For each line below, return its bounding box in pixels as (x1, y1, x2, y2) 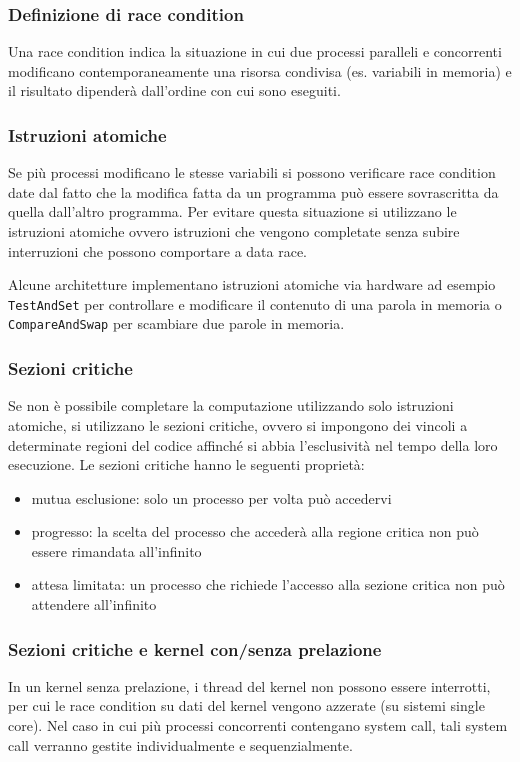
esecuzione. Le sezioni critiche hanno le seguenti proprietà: (8, 454, 365, 475)
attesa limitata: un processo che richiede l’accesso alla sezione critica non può (31, 574, 505, 595)
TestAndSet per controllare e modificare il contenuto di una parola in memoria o (8, 293, 502, 314)
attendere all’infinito (31, 594, 157, 615)
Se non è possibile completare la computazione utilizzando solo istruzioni (8, 395, 454, 416)
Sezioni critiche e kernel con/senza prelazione (8, 636, 382, 661)
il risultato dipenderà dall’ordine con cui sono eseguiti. (8, 80, 341, 101)
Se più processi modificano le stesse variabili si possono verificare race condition (8, 162, 496, 183)
